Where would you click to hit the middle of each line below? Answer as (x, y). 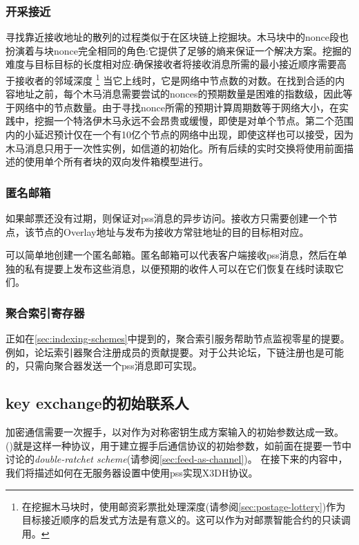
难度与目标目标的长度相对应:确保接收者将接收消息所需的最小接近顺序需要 (171, 64)
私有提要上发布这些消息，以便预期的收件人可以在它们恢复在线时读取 (179, 268)
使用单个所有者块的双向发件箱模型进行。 (116, 161)
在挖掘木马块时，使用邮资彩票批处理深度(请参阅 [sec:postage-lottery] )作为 (184, 506)
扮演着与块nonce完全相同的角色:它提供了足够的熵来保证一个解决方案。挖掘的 (178, 50)
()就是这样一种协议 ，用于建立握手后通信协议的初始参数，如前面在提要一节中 (178, 445)
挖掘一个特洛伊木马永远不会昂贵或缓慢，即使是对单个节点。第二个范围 (194, 121)
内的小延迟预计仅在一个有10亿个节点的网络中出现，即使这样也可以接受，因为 (179, 135)
